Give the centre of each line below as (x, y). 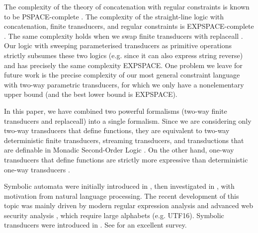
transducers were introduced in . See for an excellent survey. (95, 225)
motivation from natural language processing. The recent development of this (122, 195)
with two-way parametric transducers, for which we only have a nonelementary (124, 84)
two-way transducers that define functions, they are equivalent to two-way (117, 130)
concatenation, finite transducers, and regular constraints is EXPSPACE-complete (129, 26)
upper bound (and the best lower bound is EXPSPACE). (91, 94)
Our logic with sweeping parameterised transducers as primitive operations (118, 45)
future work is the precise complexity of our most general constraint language (122, 75)
